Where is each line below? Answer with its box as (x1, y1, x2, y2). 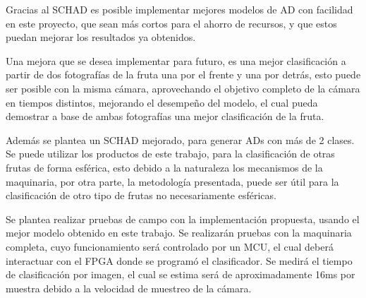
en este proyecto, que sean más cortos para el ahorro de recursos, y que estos (6, 16, 337, 30)
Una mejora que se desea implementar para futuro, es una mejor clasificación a (6, 53, 346, 68)
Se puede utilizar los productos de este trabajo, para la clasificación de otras (6, 146, 335, 161)
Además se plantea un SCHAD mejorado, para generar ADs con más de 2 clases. (6, 132, 355, 147)
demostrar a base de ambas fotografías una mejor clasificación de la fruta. (6, 109, 324, 124)
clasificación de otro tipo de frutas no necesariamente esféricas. (6, 188, 276, 203)
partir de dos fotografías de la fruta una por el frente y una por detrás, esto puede (6, 67, 361, 82)
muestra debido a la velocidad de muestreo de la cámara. (6, 280, 252, 295)
